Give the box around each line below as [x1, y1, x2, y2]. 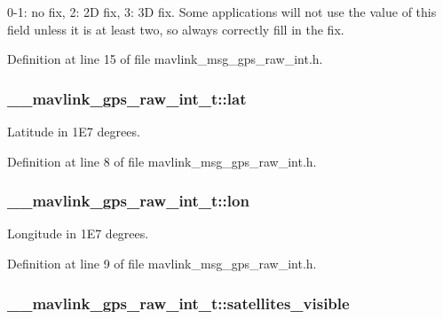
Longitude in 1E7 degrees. [7, 224, 149, 243]
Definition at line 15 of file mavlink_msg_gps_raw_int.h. [7, 50, 323, 68]
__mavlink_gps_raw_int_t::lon [7, 190, 249, 212]
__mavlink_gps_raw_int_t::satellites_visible [7, 292, 350, 314]
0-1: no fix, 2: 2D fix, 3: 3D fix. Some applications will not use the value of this [7, 3, 437, 20]
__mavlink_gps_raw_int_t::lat [7, 87, 247, 109]
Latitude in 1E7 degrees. [7, 122, 140, 140]
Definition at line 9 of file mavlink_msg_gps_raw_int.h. [7, 254, 317, 272]
